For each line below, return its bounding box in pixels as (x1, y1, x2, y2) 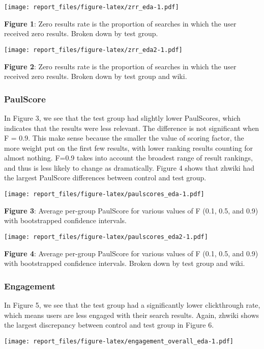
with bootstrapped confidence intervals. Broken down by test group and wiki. (4, 258, 245, 269)
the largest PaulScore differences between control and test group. (4, 172, 207, 183)
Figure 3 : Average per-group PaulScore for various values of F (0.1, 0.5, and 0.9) (4, 205, 258, 216)
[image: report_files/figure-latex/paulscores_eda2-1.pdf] (4, 233, 208, 240)
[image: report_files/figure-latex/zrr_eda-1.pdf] (4, 4, 179, 11)
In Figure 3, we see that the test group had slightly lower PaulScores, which (4, 112, 241, 123)
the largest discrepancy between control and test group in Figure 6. (4, 319, 214, 330)
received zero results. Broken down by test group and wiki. (4, 71, 187, 82)
